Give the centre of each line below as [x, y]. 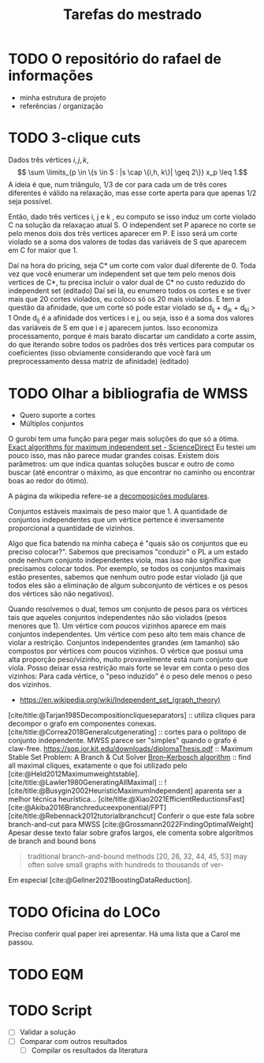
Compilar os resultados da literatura [89, 1050]
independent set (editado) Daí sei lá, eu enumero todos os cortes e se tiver [129, 291]
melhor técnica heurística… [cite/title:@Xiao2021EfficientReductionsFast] [126, 799]
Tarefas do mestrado [132, 15]
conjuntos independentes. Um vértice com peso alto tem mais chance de [127, 634]
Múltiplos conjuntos [52, 423]
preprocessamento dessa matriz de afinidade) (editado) [99, 362]
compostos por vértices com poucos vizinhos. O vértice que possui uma [126, 651]
